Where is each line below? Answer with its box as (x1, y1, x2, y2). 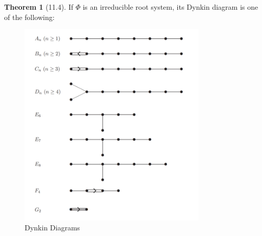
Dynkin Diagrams (25, 222, 80, 233)
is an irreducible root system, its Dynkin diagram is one (83, 2, 258, 12)
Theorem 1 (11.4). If (4, 2, 73, 12)
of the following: (4, 11, 55, 22)
